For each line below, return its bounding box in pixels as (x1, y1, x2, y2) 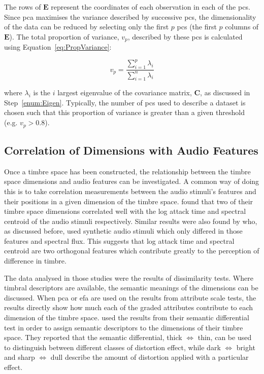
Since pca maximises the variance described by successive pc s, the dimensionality (4, 11, 256, 22)
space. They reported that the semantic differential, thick (4, 332, 182, 343)
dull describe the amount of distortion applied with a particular (50, 352, 249, 362)
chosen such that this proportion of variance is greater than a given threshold (4, 107, 245, 118)
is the (33, 87, 51, 98)
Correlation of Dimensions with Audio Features (4, 142, 258, 158)
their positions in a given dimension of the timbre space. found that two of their (4, 196, 253, 206)
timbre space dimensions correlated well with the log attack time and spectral (4, 206, 246, 216)
